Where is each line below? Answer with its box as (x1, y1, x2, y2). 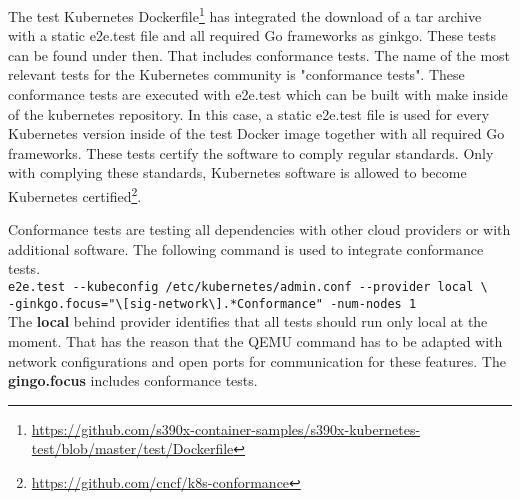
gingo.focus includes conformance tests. (8, 370, 258, 391)
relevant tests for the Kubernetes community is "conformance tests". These (8, 64, 465, 85)
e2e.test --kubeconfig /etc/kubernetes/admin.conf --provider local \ (8, 280, 488, 295)
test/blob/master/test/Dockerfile (31, 438, 234, 459)
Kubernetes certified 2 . (8, 183, 142, 206)
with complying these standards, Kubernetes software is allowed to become (8, 162, 467, 183)
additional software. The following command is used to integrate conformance (8, 238, 484, 259)
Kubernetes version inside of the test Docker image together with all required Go (8, 123, 505, 144)
